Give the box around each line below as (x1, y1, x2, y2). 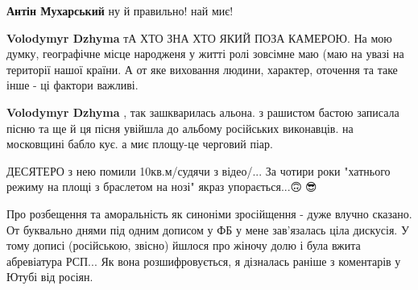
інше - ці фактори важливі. (6, 77, 139, 93)
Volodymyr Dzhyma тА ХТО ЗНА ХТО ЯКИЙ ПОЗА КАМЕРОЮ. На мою (6, 29, 392, 46)
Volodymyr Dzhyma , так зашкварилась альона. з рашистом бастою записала (6, 103, 399, 120)
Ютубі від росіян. (6, 268, 93, 285)
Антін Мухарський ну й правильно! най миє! (6, 2, 234, 19)
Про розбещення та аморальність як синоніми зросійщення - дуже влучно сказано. (6, 205, 412, 222)
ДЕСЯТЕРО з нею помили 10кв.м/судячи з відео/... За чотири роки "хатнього (6, 162, 391, 179)
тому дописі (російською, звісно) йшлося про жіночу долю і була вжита (6, 237, 361, 254)
